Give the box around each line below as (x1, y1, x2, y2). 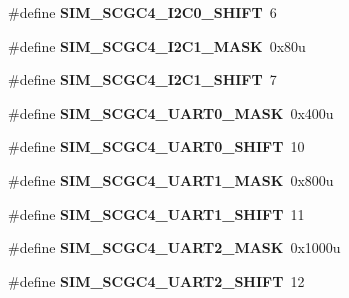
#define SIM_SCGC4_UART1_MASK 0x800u (8, 169, 334, 190)
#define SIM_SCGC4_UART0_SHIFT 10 (8, 136, 305, 157)
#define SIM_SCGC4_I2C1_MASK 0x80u (8, 35, 306, 56)
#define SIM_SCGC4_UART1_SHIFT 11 (8, 203, 305, 224)
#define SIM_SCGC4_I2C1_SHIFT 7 (8, 69, 277, 90)
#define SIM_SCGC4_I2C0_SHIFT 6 (8, 2, 277, 22)
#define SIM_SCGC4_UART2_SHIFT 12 (8, 270, 305, 291)
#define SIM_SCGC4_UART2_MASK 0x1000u (8, 237, 341, 258)
